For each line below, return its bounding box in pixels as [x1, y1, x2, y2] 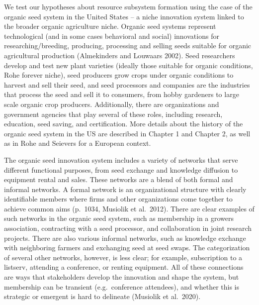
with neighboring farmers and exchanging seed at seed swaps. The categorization [4, 242, 250, 253]
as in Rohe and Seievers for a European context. [4, 138, 151, 148]
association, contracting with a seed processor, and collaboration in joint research [4, 223, 252, 233]
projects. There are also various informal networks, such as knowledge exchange [4, 232, 246, 243]
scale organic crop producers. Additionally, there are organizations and [4, 99, 219, 109]
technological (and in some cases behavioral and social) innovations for [4, 30, 219, 41]
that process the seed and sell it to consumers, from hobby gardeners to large [4, 89, 239, 100]
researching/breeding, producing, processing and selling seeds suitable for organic [4, 40, 252, 51]
